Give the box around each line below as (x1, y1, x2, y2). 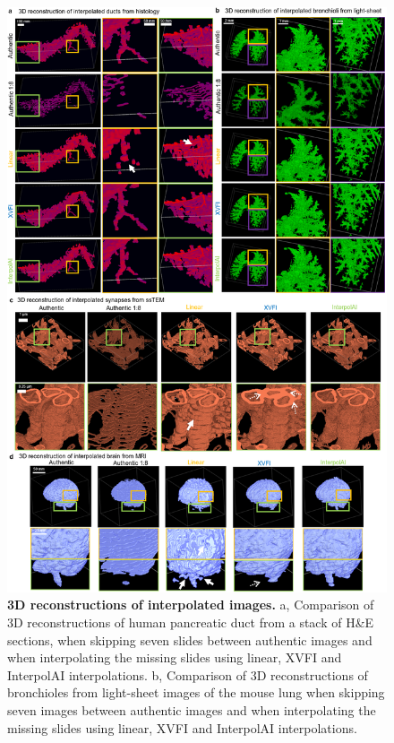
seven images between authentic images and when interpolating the (7, 701, 376, 720)
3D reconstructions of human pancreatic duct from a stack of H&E (7, 613, 374, 632)
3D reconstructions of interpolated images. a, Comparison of (7, 595, 374, 614)
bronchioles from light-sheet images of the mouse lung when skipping (7, 683, 385, 702)
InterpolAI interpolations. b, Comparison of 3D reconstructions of (7, 665, 368, 684)
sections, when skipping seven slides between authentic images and (7, 630, 373, 649)
